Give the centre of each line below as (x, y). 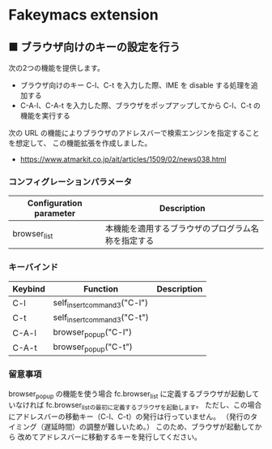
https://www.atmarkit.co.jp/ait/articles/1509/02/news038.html (123, 159)
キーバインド (33, 267)
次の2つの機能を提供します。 (57, 68)
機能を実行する (45, 116)
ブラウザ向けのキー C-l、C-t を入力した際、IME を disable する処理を (135, 85)
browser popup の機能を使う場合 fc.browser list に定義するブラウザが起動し (130, 394)
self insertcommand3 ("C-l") (100, 303)
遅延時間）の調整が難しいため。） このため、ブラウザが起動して (149, 427)
